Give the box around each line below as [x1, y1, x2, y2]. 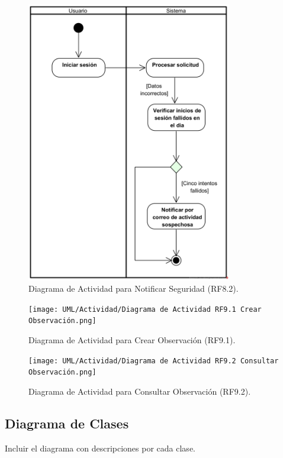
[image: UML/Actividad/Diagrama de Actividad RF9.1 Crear [28, 305, 262, 314]
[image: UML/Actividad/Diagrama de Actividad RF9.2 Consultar [28, 356, 279, 365]
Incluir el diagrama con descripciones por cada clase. [5, 441, 195, 454]
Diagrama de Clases [5, 414, 129, 432]
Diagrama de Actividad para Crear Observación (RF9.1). [28, 334, 236, 346]
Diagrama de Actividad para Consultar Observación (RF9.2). [28, 385, 251, 397]
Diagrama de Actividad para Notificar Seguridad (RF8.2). [28, 282, 239, 295]
